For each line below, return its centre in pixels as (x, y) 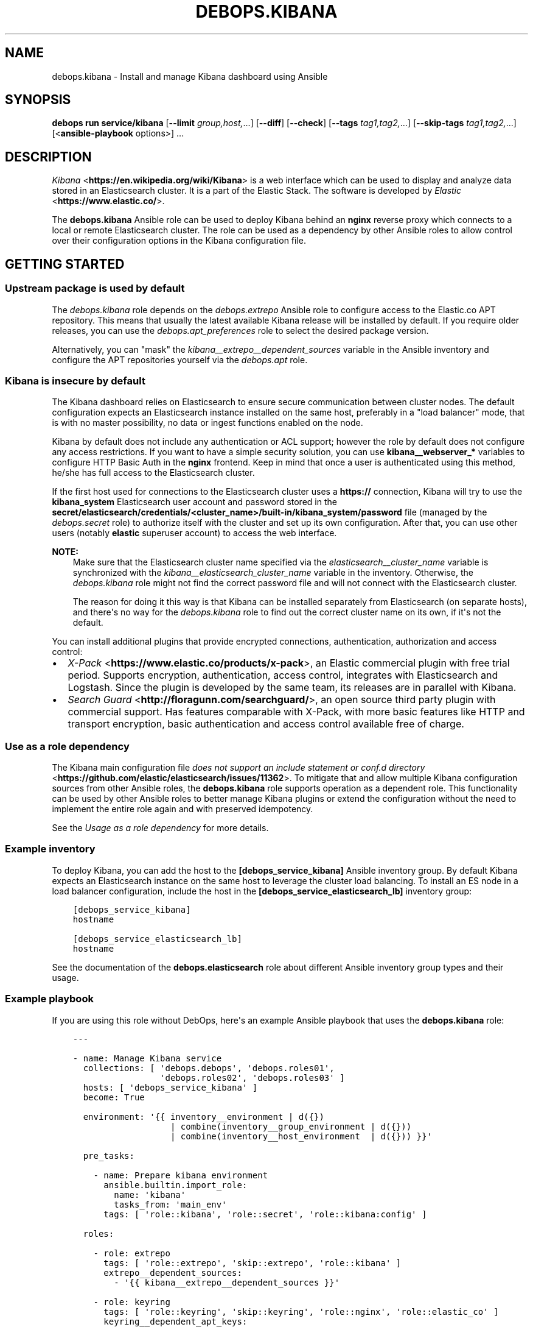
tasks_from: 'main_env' (170, 1204)
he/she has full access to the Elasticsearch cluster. (153, 473)
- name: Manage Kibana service (147, 1058)
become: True (114, 1097)
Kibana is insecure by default (75, 380)
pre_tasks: (109, 1155)
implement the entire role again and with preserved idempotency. (183, 809)
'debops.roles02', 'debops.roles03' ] (253, 1078)
